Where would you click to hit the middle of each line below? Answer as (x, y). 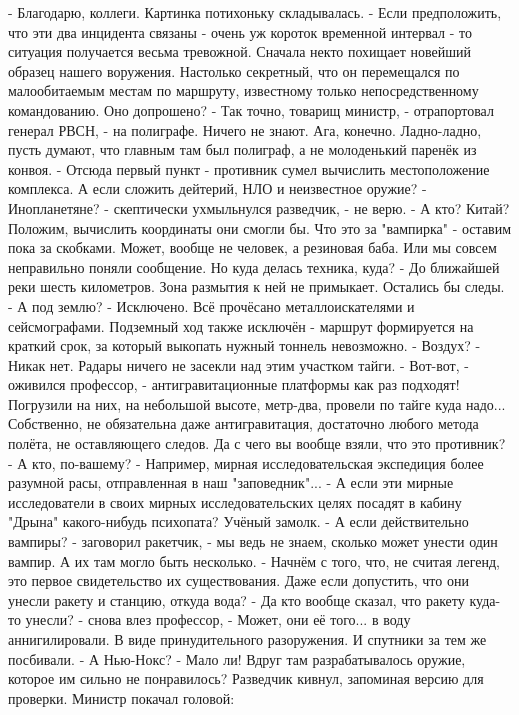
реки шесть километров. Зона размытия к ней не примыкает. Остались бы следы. (256, 286)
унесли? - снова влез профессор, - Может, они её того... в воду (218, 619)
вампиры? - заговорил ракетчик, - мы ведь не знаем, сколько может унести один (253, 541)
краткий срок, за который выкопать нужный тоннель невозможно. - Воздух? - (244, 345)
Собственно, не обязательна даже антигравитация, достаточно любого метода (243, 423)
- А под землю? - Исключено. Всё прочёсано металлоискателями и (211, 305)
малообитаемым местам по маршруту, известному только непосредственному (243, 90)
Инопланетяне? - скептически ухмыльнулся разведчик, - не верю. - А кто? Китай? (259, 207)
